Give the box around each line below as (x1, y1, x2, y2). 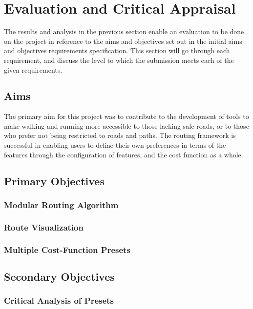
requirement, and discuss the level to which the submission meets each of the (4, 55, 234, 65)
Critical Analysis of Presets (4, 294, 114, 307)
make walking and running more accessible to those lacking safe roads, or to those (4, 120, 249, 131)
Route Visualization (4, 221, 84, 233)
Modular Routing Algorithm (4, 198, 119, 211)
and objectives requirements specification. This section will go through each (4, 45, 230, 56)
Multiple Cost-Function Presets (4, 243, 130, 255)
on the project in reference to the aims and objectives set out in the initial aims (4, 36, 242, 46)
